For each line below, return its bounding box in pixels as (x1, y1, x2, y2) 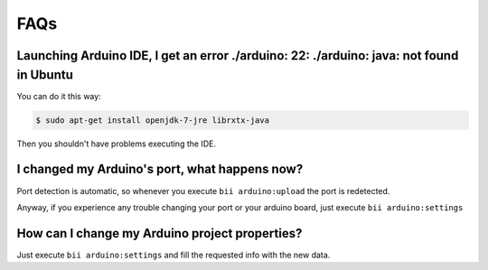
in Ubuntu (16, 67, 74, 82)
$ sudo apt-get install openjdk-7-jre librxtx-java (35, 115, 270, 126)
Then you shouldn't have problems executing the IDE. (16, 138, 217, 149)
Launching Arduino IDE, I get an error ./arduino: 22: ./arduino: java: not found (16, 48, 459, 63)
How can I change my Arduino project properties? (16, 226, 303, 241)
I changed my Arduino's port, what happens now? (16, 162, 304, 177)
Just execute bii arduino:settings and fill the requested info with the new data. (16, 249, 331, 260)
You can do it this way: (16, 90, 101, 101)
